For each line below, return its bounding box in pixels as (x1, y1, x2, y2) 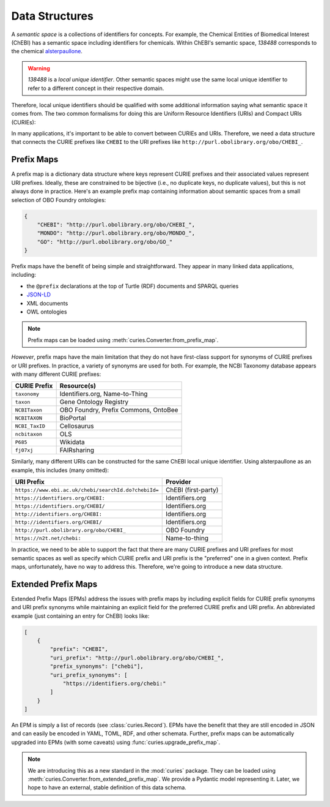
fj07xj (15, 447, 34, 453)
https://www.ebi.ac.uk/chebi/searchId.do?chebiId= (15, 487, 159, 493)
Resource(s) (59, 381, 97, 390)
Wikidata (59, 438, 85, 446)
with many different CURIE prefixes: (11, 370, 101, 378)
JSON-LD (26, 291, 51, 298)
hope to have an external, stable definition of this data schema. (28, 784, 186, 791)
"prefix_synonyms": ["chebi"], (50, 663, 144, 670)
